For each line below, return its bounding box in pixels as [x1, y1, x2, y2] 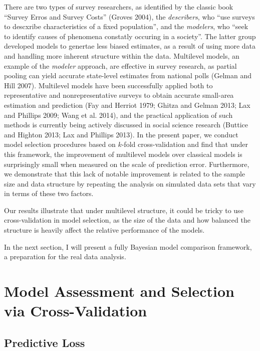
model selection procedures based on [4, 139, 116, 149]
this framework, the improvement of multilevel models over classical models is [4, 148, 242, 159]
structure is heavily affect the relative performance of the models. [4, 225, 205, 235]
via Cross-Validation [4, 300, 147, 321]
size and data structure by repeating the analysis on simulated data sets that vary [4, 178, 256, 189]
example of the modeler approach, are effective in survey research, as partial [4, 60, 237, 71]
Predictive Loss [4, 334, 85, 350]
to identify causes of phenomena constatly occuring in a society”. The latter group [4, 31, 256, 41]
